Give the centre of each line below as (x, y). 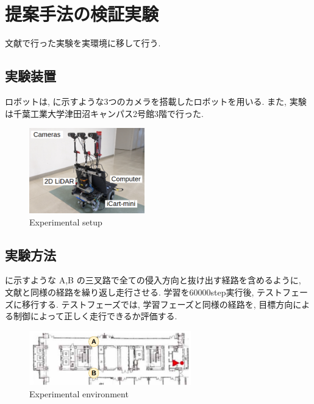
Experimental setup (66, 221)
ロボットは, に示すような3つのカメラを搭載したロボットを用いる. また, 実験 (156, 101)
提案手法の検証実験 (82, 14)
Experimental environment (79, 393)
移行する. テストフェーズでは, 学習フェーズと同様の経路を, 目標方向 (157, 304)
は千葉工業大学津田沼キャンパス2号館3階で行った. (104, 113)
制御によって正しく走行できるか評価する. (95, 316)
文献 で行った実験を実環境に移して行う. (83, 43)
